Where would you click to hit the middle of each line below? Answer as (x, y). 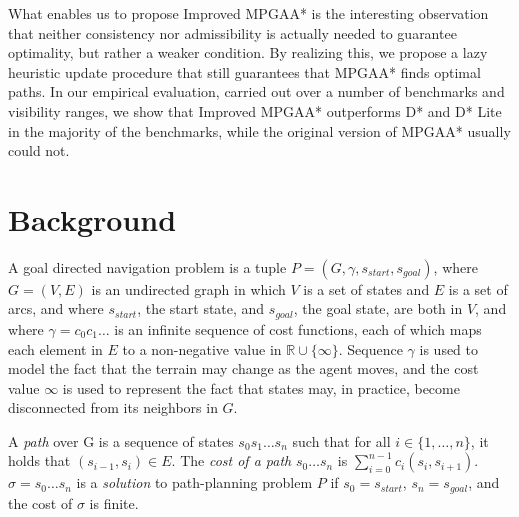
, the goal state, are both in (378, 308)
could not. (39, 150)
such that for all (341, 440)
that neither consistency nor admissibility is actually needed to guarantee (232, 32)
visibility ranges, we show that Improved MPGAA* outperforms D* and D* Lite (255, 110)
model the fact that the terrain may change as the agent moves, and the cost (243, 368)
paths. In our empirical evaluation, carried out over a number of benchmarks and (256, 91)
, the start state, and (201, 308)
